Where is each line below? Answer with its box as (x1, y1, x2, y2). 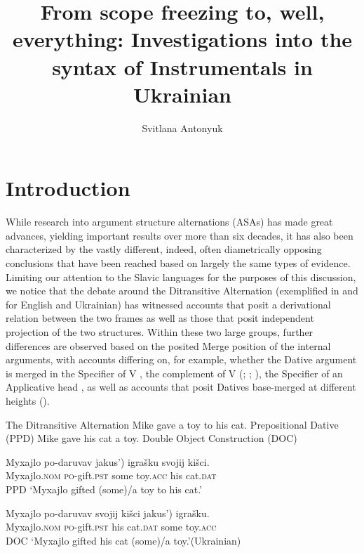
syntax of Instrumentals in (52, 52, 313, 81)
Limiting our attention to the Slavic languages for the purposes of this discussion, (6, 269, 356, 284)
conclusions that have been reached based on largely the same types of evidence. (6, 256, 351, 270)
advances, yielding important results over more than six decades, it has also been (6, 228, 353, 242)
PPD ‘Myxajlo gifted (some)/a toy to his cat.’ (6, 481, 202, 496)
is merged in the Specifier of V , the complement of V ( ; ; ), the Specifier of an (6, 365, 343, 380)
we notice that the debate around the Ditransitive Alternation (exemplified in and (6, 283, 358, 298)
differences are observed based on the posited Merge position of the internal (6, 338, 331, 353)
